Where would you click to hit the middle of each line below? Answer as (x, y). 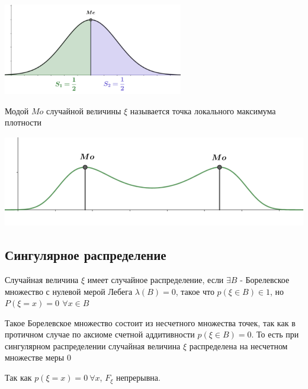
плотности (23, 122)
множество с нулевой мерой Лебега (69, 291)
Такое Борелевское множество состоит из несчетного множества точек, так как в (150, 322)
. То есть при (275, 334)
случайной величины (84, 110)
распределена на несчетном (238, 345)
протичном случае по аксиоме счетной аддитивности (100, 334)
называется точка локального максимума (203, 110)
